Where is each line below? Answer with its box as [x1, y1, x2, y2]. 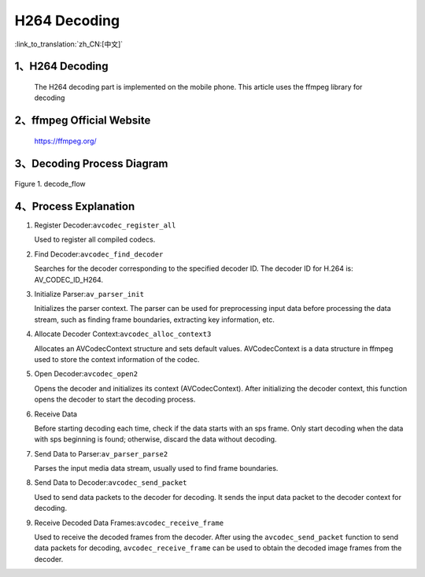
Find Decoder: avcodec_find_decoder [34, 249, 164, 259]
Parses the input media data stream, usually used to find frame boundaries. [34, 464, 279, 473]
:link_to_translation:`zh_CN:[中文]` [14, 39, 124, 49]
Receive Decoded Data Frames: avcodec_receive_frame [34, 518, 224, 527]
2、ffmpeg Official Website [14, 114, 151, 128]
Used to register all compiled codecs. [34, 235, 156, 244]
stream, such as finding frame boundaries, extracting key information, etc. [34, 315, 275, 324]
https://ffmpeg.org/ [34, 136, 98, 146]
